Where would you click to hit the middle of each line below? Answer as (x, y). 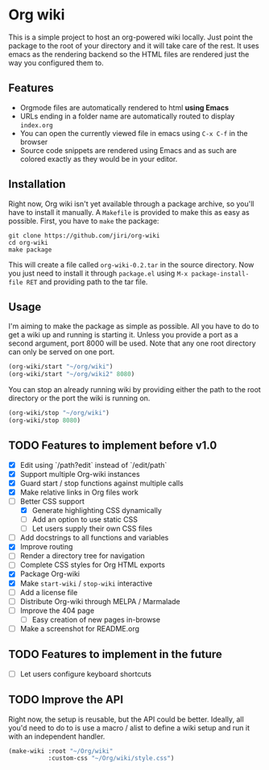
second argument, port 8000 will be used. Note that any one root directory (132, 343)
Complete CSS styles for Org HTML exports (92, 565)
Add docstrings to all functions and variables (94, 538)
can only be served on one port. (62, 352)
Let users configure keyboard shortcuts (85, 673)
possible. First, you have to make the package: (84, 221)
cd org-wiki (28, 242)
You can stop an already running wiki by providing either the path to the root (135, 390)
